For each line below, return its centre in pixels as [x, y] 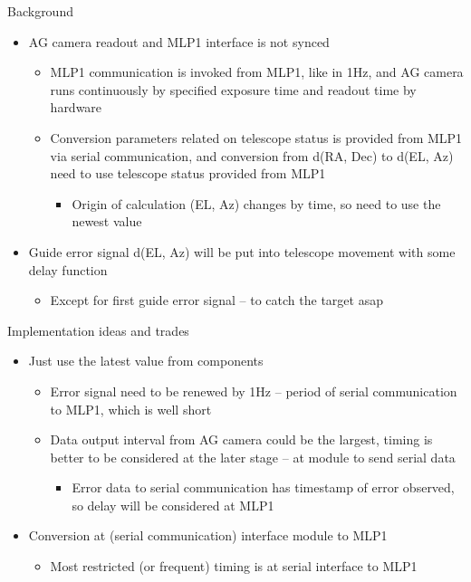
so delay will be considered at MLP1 [173, 505]
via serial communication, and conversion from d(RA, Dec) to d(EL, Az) [252, 155]
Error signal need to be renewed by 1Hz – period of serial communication [254, 391]
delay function [68, 269]
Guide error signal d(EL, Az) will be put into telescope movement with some [242, 251]
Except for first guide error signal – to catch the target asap [216, 300]
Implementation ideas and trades [98, 330]
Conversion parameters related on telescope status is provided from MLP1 [256, 137]
